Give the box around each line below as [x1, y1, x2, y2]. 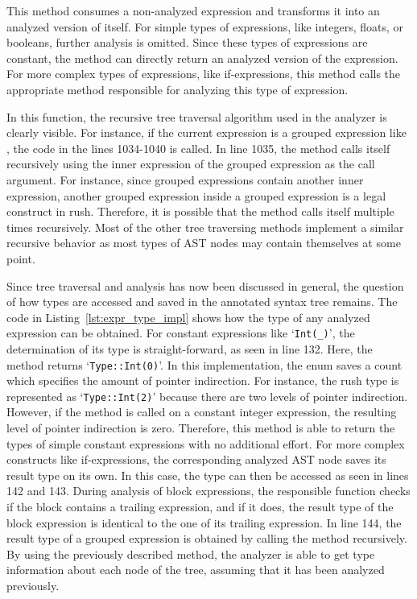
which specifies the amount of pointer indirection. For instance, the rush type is [6, 372, 399, 389]
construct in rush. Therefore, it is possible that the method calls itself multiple [6, 203, 394, 220]
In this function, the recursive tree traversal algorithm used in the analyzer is [6, 108, 387, 125]
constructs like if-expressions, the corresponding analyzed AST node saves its [6, 451, 386, 468]
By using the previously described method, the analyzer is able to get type [6, 545, 375, 562]
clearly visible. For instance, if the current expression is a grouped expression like [6, 124, 407, 141]
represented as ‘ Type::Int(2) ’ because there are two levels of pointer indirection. [6, 387, 408, 404]
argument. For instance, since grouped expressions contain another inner [6, 171, 364, 188]
